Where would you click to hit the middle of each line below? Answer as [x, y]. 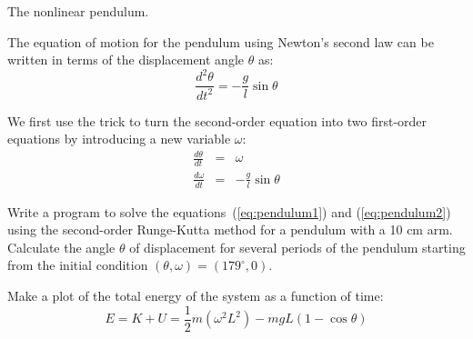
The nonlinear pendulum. [78, 11]
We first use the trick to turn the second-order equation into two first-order [217, 120]
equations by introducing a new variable [119, 139]
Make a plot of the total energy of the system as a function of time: [196, 295]
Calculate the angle [61, 247]
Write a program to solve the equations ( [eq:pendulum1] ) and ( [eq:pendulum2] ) [229, 211]
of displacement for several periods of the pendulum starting [297, 247]
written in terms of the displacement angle [126, 60]
